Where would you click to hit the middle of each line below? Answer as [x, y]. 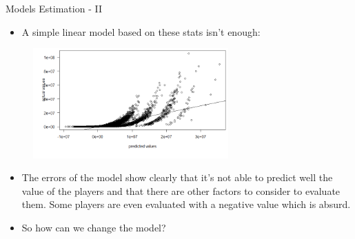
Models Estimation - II [54, 8]
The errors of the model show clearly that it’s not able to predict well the [177, 177]
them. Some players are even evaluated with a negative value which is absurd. [186, 204]
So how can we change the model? [94, 227]
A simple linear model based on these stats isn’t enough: [141, 31]
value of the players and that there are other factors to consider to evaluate [181, 190]
